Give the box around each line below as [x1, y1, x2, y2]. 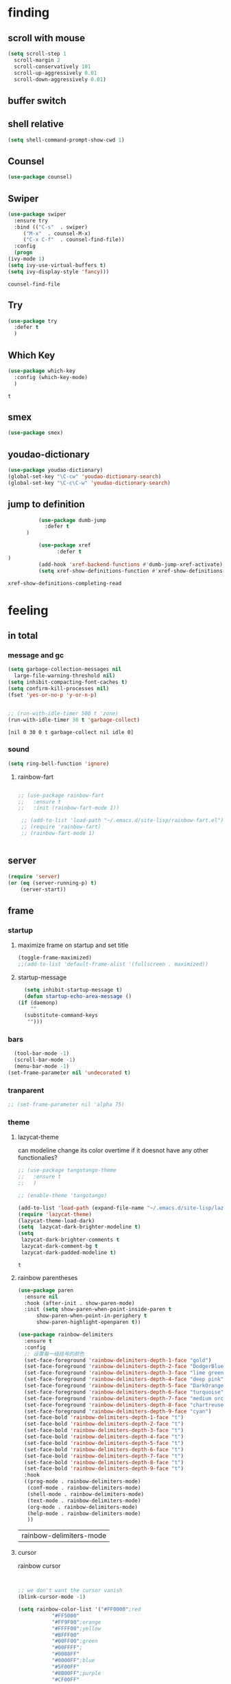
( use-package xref [38, 542, 91, 549]
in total [8, 630, 38, 641]
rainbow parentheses [17, 1273, 78, 1282]
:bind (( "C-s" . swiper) [14, 223, 88, 231]
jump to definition [8, 499, 85, 510]
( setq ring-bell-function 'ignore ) [8, 760, 110, 767]
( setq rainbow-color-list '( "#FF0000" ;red [17, 1606, 141, 1613]
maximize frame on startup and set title [17, 941, 129, 949]
